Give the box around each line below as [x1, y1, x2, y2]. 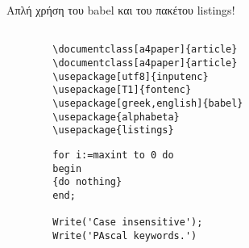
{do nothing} [52, 176, 122, 188]
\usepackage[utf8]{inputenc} [52, 70, 209, 82]
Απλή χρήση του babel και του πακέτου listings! [6, 2, 235, 18]
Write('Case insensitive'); [52, 216, 203, 229]
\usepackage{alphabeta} [52, 111, 180, 123]
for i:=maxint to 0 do [52, 149, 174, 161]
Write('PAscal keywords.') [52, 229, 197, 242]
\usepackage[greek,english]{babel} [52, 97, 243, 109]
